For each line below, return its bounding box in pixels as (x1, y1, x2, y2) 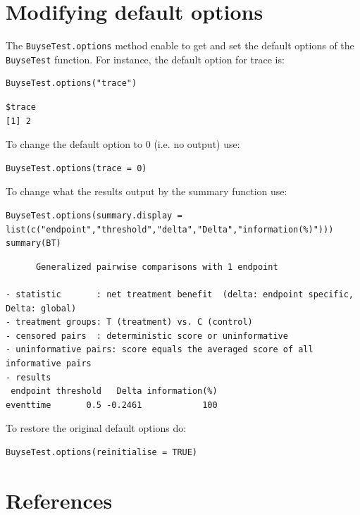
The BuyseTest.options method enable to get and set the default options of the (6, 38, 354, 53)
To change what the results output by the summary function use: (6, 184, 287, 199)
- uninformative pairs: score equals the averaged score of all (6, 345, 314, 355)
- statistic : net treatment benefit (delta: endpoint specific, (6, 289, 354, 299)
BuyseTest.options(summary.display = (6, 211, 182, 221)
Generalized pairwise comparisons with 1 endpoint (35, 261, 278, 272)
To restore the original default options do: (6, 421, 187, 435)
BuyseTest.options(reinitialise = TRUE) (6, 447, 198, 457)
